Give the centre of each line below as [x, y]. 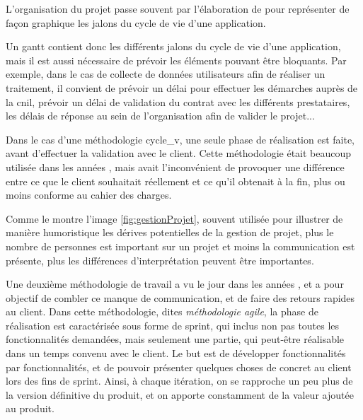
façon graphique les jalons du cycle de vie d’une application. [136, 22]
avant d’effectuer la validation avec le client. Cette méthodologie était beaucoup [179, 153]
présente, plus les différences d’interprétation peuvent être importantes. [160, 260]
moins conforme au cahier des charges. [89, 195]
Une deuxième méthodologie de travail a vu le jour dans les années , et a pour [175, 284]
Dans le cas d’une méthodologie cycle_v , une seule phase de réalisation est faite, [180, 139]
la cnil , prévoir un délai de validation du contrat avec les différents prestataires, [178, 101]
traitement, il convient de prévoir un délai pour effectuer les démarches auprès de [182, 87]
